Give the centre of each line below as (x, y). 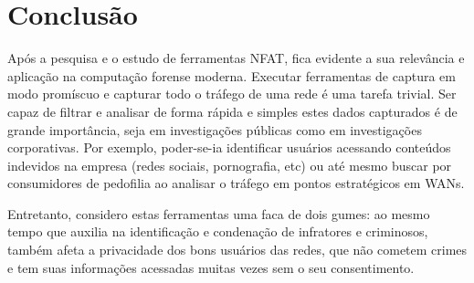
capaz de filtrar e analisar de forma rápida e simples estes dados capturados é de (232, 111)
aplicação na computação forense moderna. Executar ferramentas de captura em (232, 75)
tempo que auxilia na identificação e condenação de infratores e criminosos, (218, 231)
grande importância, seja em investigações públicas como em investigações (215, 129)
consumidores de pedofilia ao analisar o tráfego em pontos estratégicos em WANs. (236, 183)
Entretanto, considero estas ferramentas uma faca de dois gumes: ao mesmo (219, 213)
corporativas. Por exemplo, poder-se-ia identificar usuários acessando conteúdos (229, 147)
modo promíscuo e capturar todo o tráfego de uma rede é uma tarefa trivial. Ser (232, 94)
